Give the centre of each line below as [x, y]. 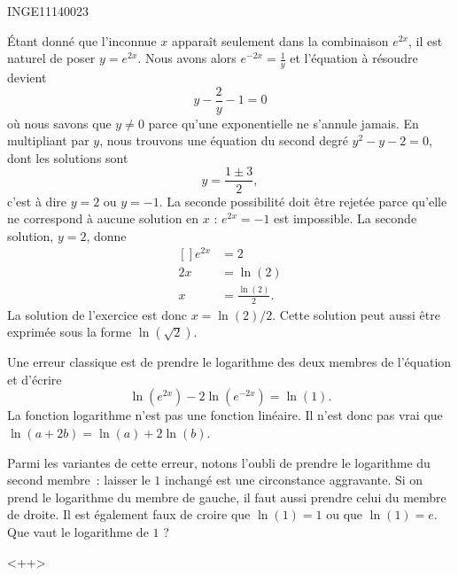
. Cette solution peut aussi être [356, 314]
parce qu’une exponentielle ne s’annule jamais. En [283, 123]
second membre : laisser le [79, 480]
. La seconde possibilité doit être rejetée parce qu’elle [303, 201]
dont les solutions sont [68, 157]
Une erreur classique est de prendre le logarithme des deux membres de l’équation [229, 362]
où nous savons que [59, 123]
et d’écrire [35, 379]
